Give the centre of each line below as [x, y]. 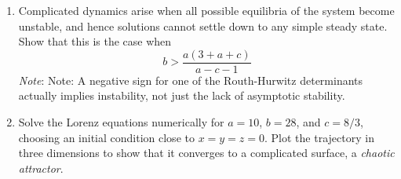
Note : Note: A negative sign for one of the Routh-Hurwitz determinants [191, 80]
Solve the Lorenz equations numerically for [121, 122]
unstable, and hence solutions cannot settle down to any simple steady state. [203, 26]
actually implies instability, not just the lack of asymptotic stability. [182, 95]
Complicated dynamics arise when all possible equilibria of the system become [206, 10]
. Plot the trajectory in [319, 137]
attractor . [41, 168]
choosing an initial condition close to [106, 137]
